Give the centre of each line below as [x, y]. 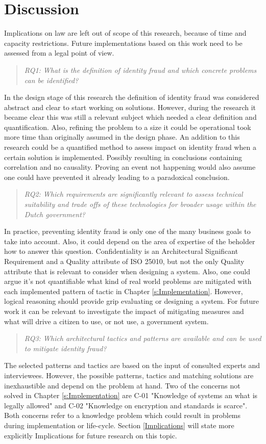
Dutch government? [55, 214]
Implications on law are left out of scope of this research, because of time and [125, 33]
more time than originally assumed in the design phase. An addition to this [122, 137]
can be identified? [51, 80]
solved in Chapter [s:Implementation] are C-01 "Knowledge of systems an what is [131, 395]
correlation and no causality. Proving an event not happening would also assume [130, 167]
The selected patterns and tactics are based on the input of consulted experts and [132, 365]
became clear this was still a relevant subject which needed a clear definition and [130, 117]
